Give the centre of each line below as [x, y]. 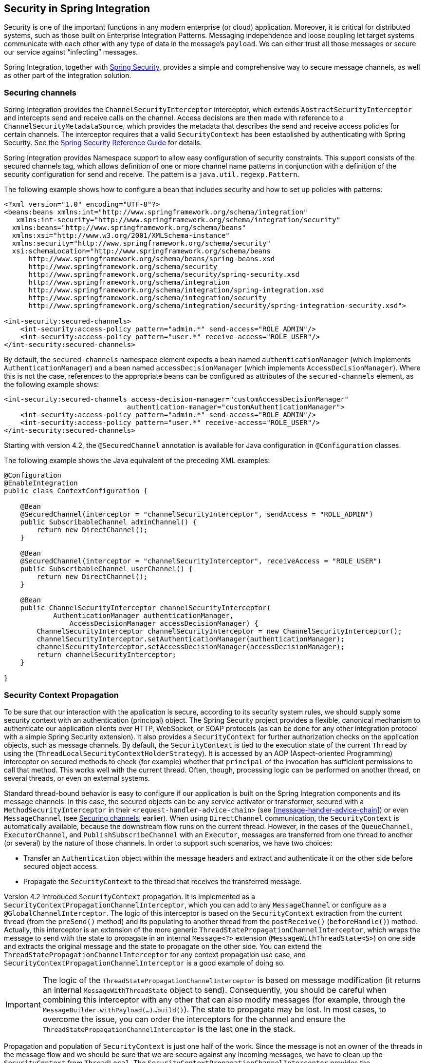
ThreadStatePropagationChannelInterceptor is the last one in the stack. [169, 1029]
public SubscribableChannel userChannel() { [106, 569]
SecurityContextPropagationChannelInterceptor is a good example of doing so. [145, 963]
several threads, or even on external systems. [77, 778]
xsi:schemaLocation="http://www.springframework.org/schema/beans [141, 251]
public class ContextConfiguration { [76, 491]
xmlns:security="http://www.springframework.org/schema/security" [141, 243]
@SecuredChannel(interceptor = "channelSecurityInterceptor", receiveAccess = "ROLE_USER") [201, 561]
